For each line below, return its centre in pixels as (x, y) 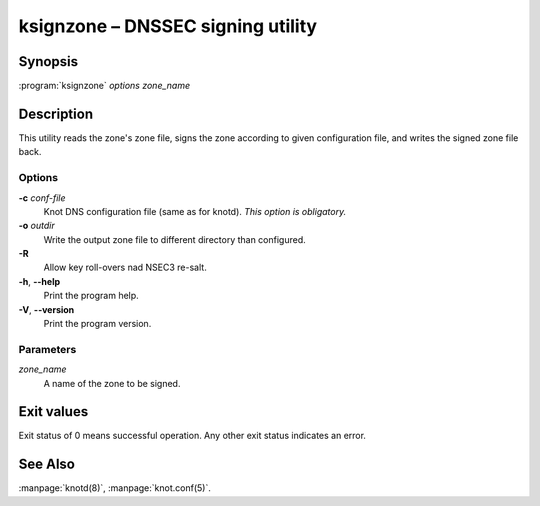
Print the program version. (97, 324)
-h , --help (39, 281)
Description (56, 113)
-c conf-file (42, 197)
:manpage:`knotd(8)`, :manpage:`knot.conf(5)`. (115, 488)
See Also (46, 464)
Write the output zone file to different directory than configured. (175, 239)
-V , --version (46, 309)
